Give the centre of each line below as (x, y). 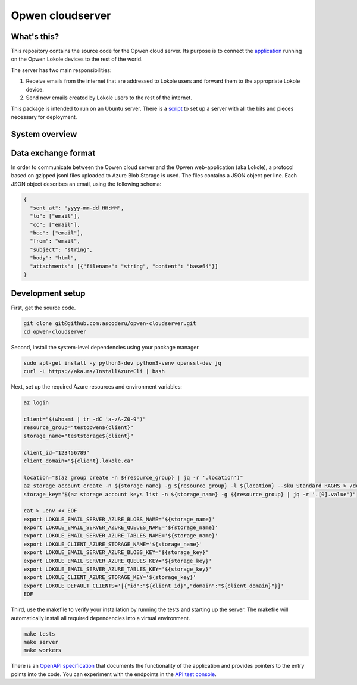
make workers (43, 650)
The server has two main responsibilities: (61, 70)
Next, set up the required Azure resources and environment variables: (97, 387)
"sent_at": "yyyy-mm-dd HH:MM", (77, 208)
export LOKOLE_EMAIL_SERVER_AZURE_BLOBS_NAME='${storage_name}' (119, 519)
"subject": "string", (62, 249)
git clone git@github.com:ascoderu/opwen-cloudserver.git (110, 323)
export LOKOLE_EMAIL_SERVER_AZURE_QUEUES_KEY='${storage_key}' (118, 561)
